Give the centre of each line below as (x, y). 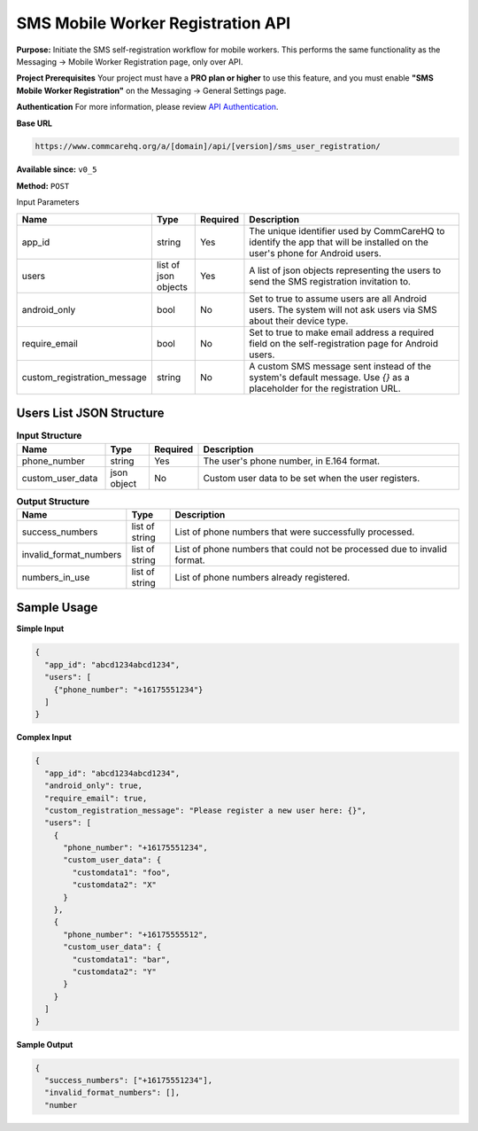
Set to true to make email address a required (342, 332)
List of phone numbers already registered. (262, 577)
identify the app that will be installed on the (339, 242)
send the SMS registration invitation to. (330, 281)
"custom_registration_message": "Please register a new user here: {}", (206, 810)
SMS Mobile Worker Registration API (154, 23)
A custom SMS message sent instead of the (340, 366)
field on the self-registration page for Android (343, 343)
